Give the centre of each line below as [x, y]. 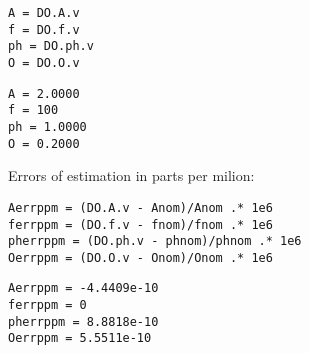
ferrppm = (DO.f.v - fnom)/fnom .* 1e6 [140, 224]
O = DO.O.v [44, 62]
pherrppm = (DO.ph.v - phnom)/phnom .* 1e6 [155, 241]
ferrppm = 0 [47, 305]
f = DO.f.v [44, 29]
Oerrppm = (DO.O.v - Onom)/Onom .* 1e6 [140, 257]
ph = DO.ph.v [51, 46]
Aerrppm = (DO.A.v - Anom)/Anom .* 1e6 [140, 207]
